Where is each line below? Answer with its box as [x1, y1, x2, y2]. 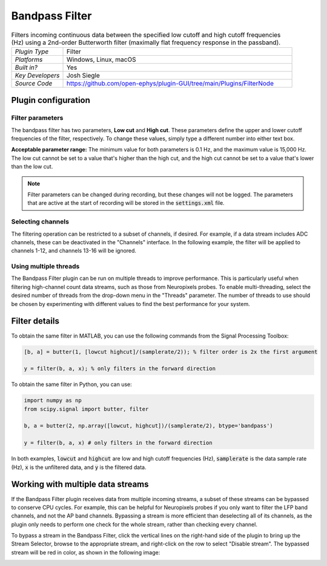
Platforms [15, 55, 43, 64]
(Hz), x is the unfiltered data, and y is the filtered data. [11, 464, 147, 471]
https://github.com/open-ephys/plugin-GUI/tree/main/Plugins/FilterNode [66, 79, 274, 87]
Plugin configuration [11, 95, 91, 105]
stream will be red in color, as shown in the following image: [11, 548, 160, 556]
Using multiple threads [11, 262, 80, 271]
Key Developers [15, 71, 60, 79]
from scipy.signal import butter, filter [24, 405, 149, 412]
